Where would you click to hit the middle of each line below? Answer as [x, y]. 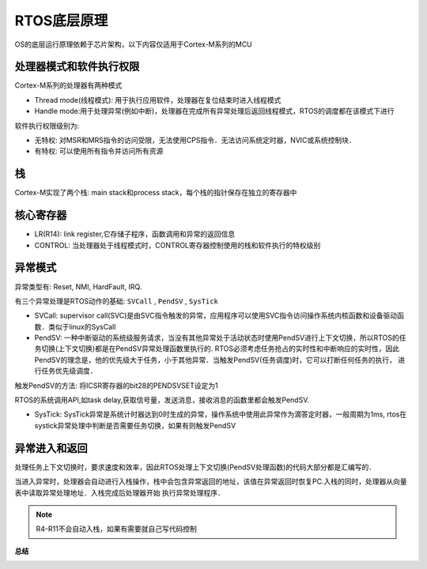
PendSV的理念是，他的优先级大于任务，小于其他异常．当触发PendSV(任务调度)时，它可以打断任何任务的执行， [215, 360]
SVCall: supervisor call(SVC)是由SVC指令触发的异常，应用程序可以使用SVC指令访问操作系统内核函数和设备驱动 [216, 315]
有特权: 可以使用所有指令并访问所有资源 [99, 151]
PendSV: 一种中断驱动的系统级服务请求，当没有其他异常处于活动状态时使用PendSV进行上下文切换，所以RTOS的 [217, 338]
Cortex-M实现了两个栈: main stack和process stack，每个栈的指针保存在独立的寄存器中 [156, 193]
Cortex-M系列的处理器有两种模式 [68, 85]
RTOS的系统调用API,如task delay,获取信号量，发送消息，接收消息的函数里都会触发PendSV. [162, 400]
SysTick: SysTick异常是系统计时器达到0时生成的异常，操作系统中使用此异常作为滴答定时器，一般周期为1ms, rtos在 [221, 414]
